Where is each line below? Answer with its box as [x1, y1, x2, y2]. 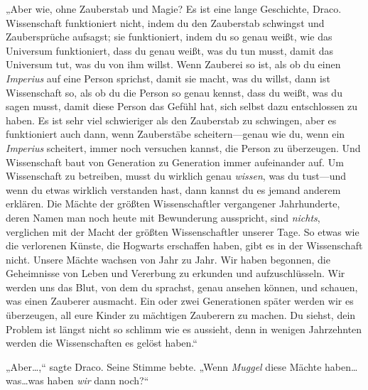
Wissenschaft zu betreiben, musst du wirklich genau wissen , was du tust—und [6, 168, 347, 183]
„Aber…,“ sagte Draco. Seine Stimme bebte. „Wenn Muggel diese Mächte [6, 359, 322, 374]
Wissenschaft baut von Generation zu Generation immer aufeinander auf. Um [6, 154, 344, 169]
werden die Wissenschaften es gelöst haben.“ [6, 335, 197, 350]
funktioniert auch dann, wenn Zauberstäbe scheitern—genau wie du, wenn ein [6, 126, 345, 141]
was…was [6, 373, 44, 388]
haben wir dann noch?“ [47, 373, 149, 388]
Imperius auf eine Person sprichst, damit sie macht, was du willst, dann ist [6, 70, 330, 85]
